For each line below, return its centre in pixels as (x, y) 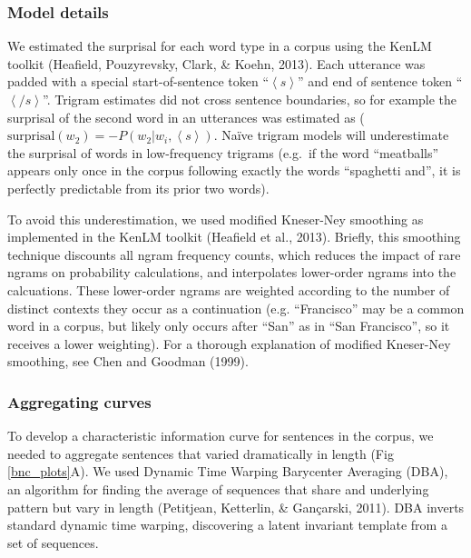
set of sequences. (53, 542)
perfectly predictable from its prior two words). (138, 188)
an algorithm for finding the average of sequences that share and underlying (218, 488)
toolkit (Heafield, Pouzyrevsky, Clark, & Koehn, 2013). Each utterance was (216, 63)
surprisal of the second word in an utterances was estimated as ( (186, 117)
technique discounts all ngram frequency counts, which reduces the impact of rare (234, 254)
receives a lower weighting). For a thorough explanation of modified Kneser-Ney (229, 343)
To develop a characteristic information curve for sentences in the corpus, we (221, 436)
